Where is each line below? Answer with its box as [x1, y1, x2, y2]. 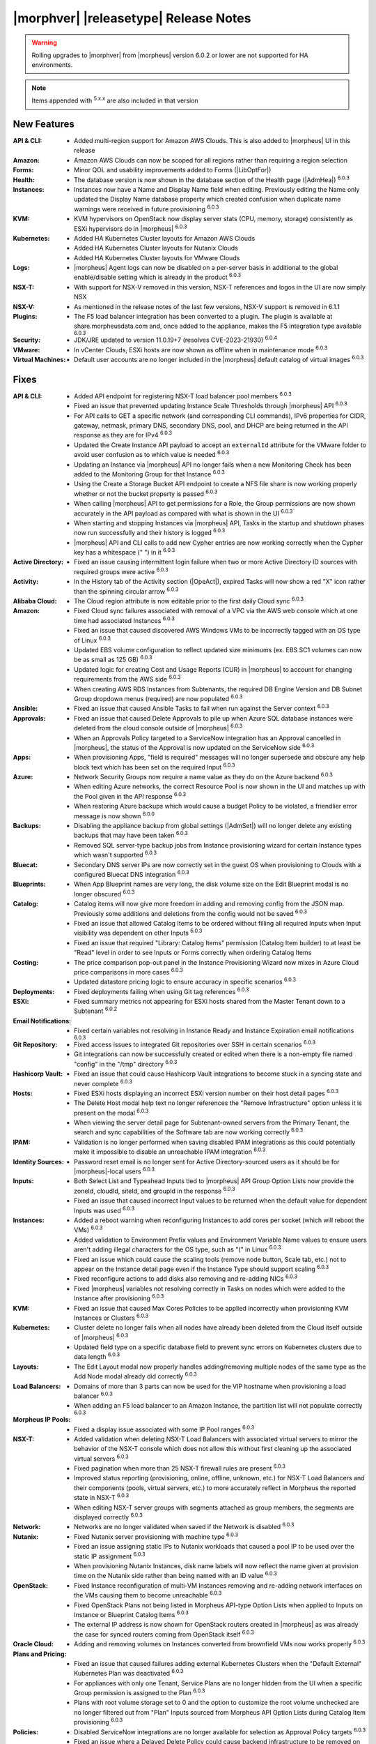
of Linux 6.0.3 [74, 635, 111, 645]
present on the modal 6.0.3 [74, 1108, 149, 1117]
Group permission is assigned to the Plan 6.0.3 [74, 1687, 205, 1697]
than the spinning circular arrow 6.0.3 [74, 586, 179, 596]
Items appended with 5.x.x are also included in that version [31, 95, 198, 105]
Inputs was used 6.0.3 [74, 1205, 135, 1215]
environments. [31, 61, 73, 69]
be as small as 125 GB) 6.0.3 [74, 654, 152, 664]
